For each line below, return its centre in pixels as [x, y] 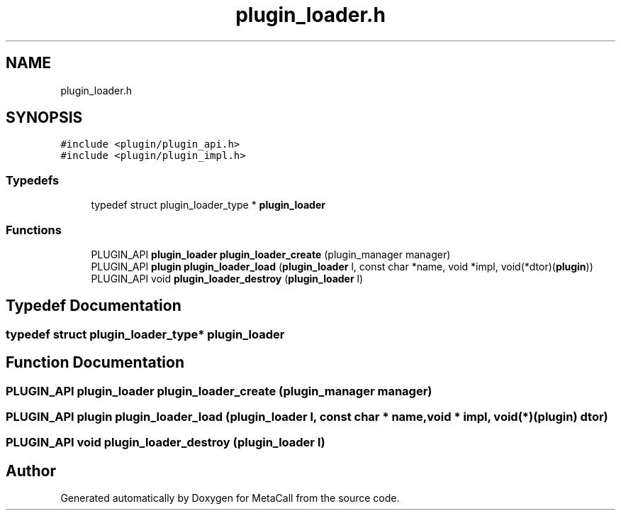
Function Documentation [95, 363]
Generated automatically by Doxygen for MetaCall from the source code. [230, 498]
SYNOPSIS [44, 118]
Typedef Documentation [94, 306]
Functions [34, 230]
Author [31, 471]
